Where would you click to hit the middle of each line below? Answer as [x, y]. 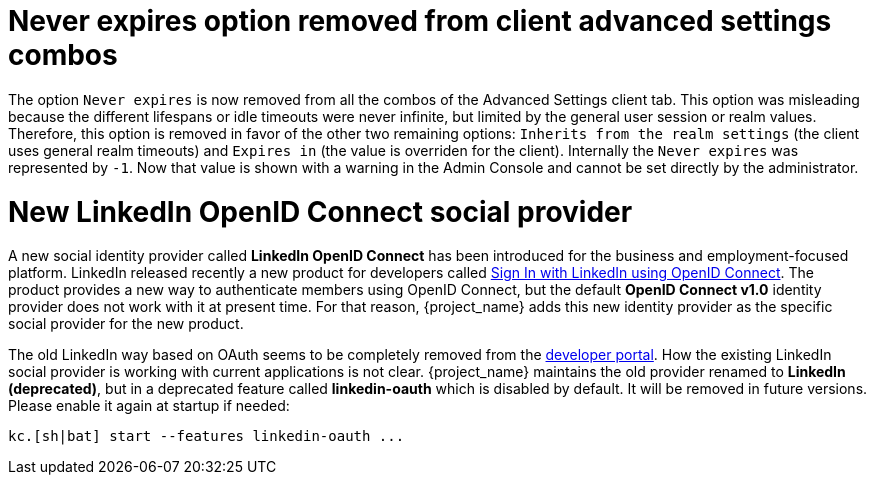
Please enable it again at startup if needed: [149, 406]
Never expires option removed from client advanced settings [420, 21]
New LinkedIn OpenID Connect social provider [320, 211]
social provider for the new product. [126, 324]
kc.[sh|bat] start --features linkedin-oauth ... [206, 436]
